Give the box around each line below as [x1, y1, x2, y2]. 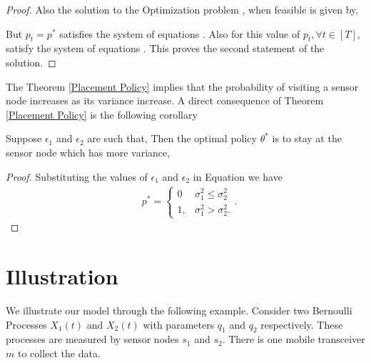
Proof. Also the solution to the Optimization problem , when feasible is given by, [6, 2, 359, 16]
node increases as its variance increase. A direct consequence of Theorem [6, 93, 324, 108]
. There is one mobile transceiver [222, 332, 365, 347]
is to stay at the [272, 131, 342, 146]
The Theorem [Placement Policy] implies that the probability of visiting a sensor [6, 79, 359, 94]
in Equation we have [193, 169, 283, 184]
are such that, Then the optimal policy [87, 131, 257, 146]
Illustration [6, 261, 118, 290]
